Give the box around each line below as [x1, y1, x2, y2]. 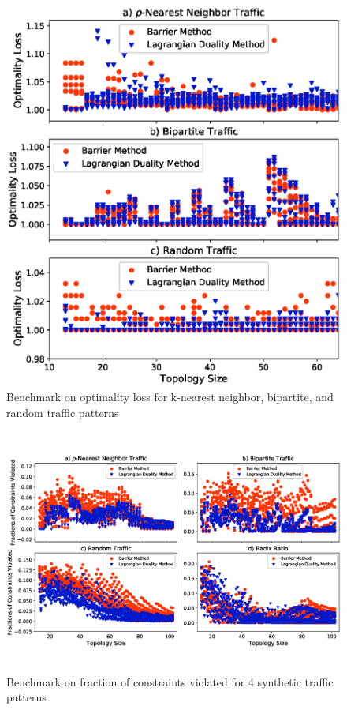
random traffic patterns [6, 404, 119, 420]
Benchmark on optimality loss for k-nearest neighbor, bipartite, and [6, 389, 334, 405]
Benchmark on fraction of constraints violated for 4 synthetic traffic [6, 673, 334, 689]
